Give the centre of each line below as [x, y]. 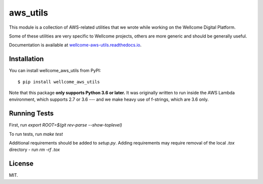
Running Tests [31, 114]
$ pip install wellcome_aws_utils [59, 82]
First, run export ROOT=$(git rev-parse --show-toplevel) [66, 125]
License [21, 164]
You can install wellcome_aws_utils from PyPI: [55, 71]
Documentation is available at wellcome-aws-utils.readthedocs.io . [75, 45]
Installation [26, 59]
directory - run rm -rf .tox [35, 150]
